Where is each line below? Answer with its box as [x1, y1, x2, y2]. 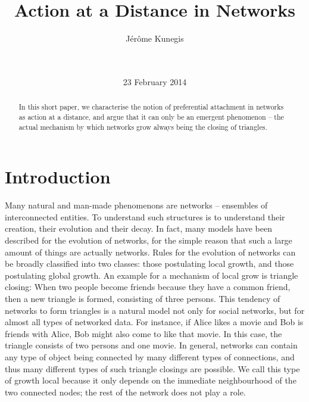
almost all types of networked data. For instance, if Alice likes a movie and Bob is [5, 316, 304, 328]
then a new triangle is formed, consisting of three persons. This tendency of [5, 292, 280, 304]
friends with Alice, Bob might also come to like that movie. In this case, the [5, 327, 282, 339]
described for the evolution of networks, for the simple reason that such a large [5, 233, 292, 246]
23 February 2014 [123, 75, 187, 88]
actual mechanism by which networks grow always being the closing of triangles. [18, 121, 267, 132]
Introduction [5, 164, 111, 189]
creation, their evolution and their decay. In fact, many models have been [5, 222, 272, 235]
